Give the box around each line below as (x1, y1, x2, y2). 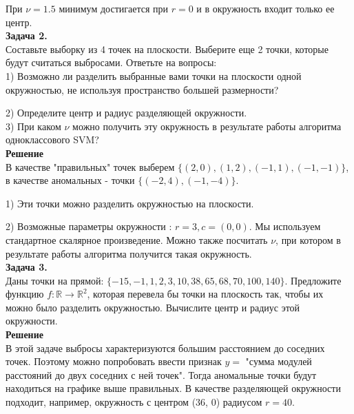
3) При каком (6, 118, 61, 133)
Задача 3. (6, 260, 48, 274)
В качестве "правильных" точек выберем (6, 159, 175, 174)
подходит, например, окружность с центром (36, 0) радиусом (6, 395, 262, 409)
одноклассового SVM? (6, 132, 99, 147)
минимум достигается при (59, 1, 168, 15)
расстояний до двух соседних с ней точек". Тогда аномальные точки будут (6, 367, 317, 382)
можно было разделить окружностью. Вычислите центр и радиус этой (6, 300, 300, 314)
